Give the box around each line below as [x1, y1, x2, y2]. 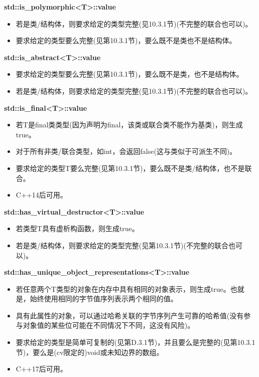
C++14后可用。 [16, 190, 67, 200]
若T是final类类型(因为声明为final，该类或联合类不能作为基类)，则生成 [16, 119, 243, 130]
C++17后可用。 [16, 363, 67, 374]
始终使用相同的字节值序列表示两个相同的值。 [30, 293, 178, 304]
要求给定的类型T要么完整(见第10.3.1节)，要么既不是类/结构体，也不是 [16, 162, 245, 173]
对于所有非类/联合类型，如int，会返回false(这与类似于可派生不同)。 [16, 146, 237, 156]
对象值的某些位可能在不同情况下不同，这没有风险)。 [23, 320, 195, 330]
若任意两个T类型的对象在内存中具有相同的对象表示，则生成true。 [16, 283, 230, 294]
